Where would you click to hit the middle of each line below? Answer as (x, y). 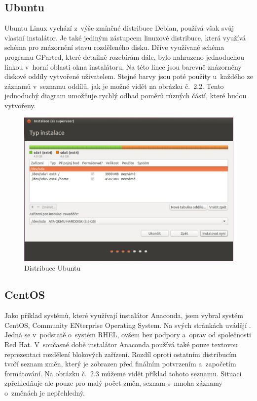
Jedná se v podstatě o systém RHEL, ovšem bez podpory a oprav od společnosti (128, 335)
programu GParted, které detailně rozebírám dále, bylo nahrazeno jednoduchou (124, 57)
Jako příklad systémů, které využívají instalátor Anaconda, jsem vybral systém (124, 315)
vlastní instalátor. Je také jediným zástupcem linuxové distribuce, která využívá (125, 37)
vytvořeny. (20, 105)
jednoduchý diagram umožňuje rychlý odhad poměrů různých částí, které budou (126, 96)
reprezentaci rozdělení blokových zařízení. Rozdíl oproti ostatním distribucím (121, 354)
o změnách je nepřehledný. (45, 393)
